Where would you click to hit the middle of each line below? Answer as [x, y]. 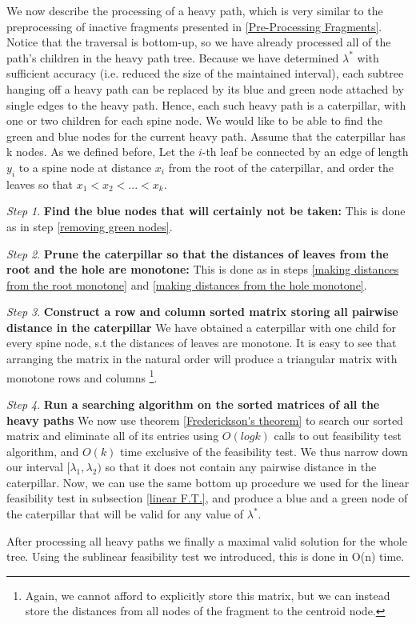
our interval [35, 467]
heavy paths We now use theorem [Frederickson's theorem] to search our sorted [205, 420]
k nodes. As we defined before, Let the [101, 152]
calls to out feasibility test [338, 436]
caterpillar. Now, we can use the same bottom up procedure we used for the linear [208, 482]
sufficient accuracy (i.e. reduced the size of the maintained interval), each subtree [205, 73]
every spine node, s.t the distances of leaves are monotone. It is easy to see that [202, 343]
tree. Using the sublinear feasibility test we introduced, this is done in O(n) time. [206, 556]
